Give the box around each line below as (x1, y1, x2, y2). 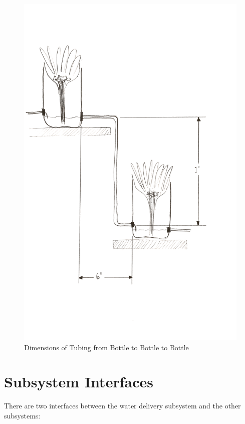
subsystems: (4, 410, 41, 420)
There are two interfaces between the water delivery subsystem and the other (4, 400, 241, 411)
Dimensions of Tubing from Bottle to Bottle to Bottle (24, 342, 189, 352)
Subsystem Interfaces (4, 371, 153, 392)
